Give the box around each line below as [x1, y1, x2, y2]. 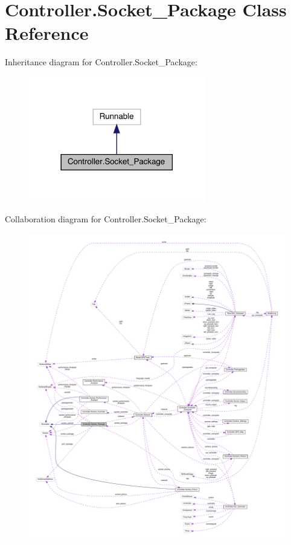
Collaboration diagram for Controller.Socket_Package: [5, 213, 206, 225]
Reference [5, 21, 89, 45]
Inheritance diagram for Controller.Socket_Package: [5, 56, 197, 68]
